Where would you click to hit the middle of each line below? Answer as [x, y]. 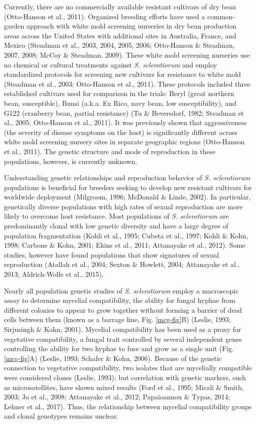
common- [221, 16]
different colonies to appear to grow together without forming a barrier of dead [123, 310]
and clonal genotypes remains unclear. [62, 416]
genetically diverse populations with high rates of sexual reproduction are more [123, 206]
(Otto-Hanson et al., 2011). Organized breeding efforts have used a [105, 16]
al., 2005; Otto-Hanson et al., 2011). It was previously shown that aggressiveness [125, 122]
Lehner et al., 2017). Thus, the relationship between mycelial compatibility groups [128, 406]
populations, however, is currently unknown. [71, 161]
